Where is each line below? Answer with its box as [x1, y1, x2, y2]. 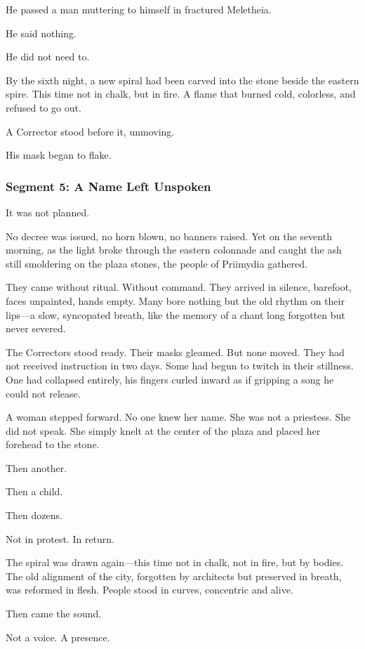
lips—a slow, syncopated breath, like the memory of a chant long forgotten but [6, 307, 345, 322]
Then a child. [6, 484, 63, 499]
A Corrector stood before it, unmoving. [6, 124, 175, 138]
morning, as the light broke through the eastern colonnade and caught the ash [6, 242, 342, 257]
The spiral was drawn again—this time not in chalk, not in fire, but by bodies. [6, 555, 344, 570]
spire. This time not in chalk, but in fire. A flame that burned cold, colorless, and [6, 86, 356, 101]
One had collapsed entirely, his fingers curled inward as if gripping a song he [6, 372, 334, 386]
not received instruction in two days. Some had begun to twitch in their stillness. [6, 358, 354, 373]
